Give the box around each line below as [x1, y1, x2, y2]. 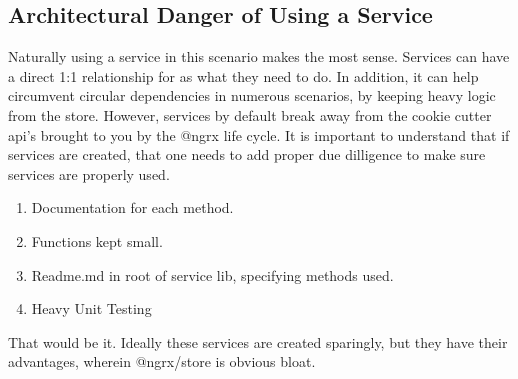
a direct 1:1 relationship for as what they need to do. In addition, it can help [8, 65, 479, 86]
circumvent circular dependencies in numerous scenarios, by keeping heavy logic [8, 85, 496, 106]
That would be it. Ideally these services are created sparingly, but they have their [8, 331, 508, 352]
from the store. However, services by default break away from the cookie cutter [8, 104, 492, 125]
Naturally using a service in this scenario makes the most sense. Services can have [8, 46, 510, 67]
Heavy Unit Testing [31, 298, 152, 319]
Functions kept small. [31, 230, 163, 251]
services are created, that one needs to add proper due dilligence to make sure [8, 144, 486, 165]
